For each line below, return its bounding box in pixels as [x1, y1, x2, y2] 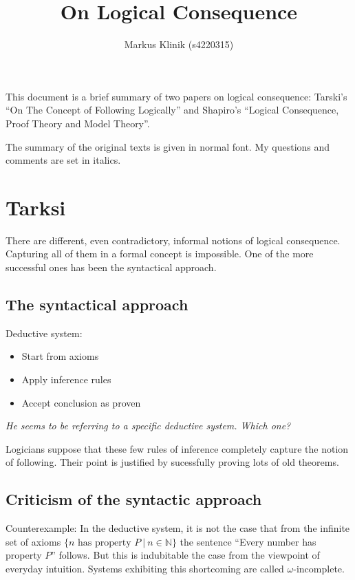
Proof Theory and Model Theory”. [6, 116, 150, 130]
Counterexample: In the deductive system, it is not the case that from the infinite [6, 521, 350, 535]
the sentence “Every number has [180, 534, 316, 548]
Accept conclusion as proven [21, 395, 141, 409]
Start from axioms [21, 349, 99, 363]
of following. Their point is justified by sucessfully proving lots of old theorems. [6, 455, 339, 469]
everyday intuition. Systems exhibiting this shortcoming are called [6, 561, 284, 575]
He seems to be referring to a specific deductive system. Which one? [6, 418, 291, 433]
